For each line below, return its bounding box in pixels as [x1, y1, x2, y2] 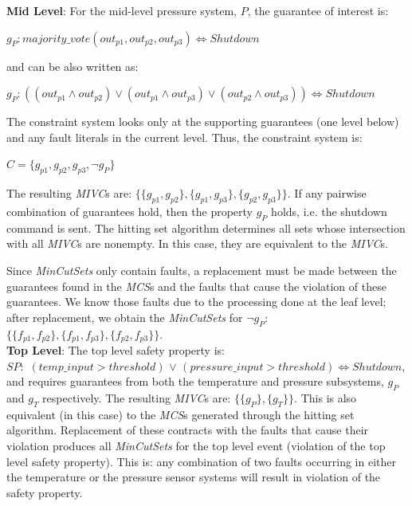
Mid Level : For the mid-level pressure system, [6, 2, 237, 18]
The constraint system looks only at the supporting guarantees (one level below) [6, 113, 399, 130]
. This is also [294, 389, 357, 406]
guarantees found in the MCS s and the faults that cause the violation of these [6, 277, 386, 294]
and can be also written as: [6, 57, 139, 74]
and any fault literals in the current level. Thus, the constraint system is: [6, 128, 363, 145]
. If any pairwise [287, 185, 367, 202]
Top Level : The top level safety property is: [6, 341, 225, 358]
